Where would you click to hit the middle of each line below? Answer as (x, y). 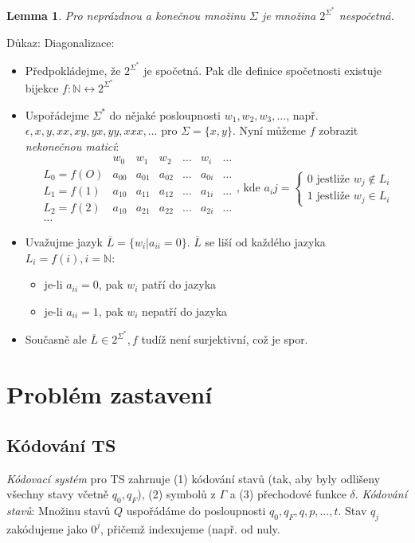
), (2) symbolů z (176, 494)
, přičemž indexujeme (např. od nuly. (190, 528)
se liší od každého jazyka (265, 241)
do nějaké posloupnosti (165, 114)
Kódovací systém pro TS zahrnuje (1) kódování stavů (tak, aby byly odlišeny (194, 478)
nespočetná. (366, 16)
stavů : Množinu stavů (59, 510)
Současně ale (56, 339)
